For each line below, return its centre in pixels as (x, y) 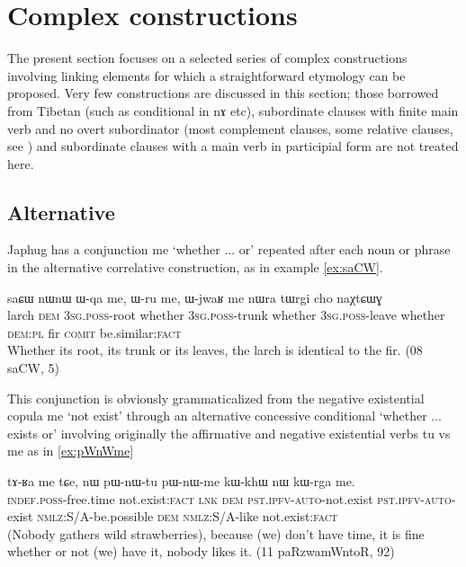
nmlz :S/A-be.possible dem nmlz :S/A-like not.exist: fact (188, 516)
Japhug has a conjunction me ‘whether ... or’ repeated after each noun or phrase (229, 249)
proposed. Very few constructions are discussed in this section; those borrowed (223, 93)
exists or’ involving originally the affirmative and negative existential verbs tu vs (229, 433)
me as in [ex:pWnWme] (71, 451)
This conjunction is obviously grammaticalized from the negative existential (216, 398)
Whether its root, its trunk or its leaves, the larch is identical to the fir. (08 (215, 350)
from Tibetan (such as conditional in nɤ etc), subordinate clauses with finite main (233, 110)
